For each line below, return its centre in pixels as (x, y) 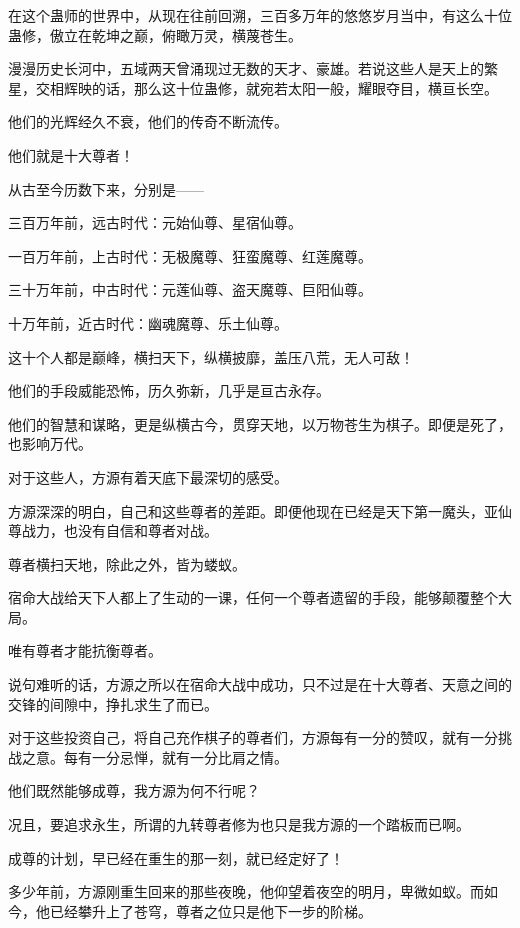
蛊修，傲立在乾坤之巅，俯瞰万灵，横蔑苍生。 (155, 34)
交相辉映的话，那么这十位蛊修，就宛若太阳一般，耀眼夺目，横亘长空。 (266, 87)
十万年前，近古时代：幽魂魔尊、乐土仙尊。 (148, 322)
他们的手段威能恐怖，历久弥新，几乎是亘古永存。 (169, 390)
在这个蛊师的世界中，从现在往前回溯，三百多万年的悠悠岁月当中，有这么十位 (260, 15)
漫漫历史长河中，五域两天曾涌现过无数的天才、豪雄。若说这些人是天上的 (246, 68)
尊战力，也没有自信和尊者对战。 (113, 530)
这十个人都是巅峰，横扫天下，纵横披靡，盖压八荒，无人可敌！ (211, 356)
